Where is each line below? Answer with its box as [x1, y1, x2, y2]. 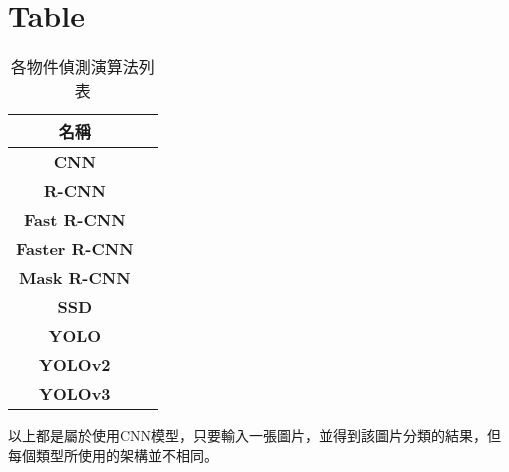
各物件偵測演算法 [10, 55, 139, 79]
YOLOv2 [39, 353, 111, 377]
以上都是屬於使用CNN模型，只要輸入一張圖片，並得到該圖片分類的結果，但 [8, 425, 502, 446]
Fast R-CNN [24, 208, 126, 232]
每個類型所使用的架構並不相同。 [8, 444, 218, 465]
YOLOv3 [39, 382, 111, 406]
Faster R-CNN [16, 237, 134, 261]
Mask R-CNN [19, 266, 131, 290]
